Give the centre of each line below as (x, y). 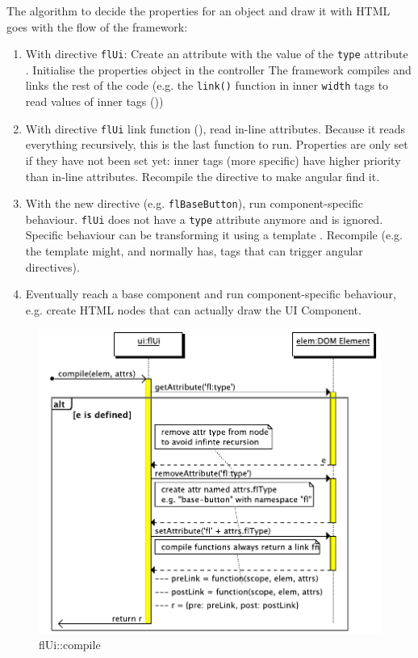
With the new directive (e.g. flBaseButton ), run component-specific (194, 203)
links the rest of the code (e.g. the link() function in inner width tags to (207, 85)
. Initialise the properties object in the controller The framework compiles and (218, 69)
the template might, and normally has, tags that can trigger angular (194, 251)
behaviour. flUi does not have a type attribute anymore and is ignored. (204, 219)
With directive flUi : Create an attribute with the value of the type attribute (217, 54)
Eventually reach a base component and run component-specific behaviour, (211, 294)
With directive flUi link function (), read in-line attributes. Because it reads (215, 128)
